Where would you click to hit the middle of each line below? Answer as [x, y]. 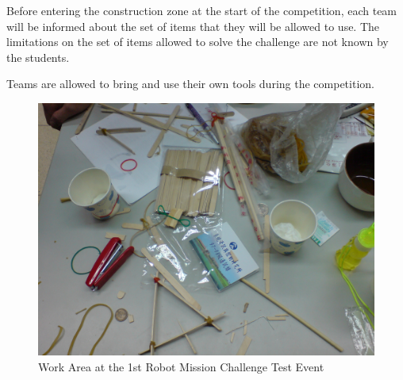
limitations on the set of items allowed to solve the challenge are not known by [198, 42]
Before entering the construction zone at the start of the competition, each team [202, 10]
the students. [38, 57]
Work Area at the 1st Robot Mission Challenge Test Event [181, 366]
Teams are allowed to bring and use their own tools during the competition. [190, 84]
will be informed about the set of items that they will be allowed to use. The [193, 26]
